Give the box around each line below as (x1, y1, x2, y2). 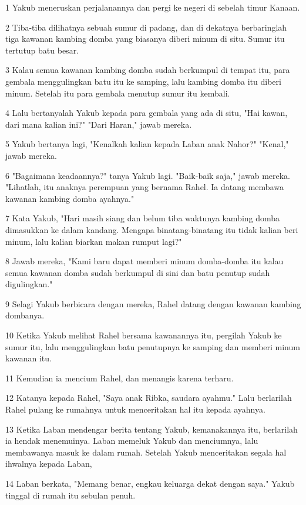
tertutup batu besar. (5, 44, 79, 56)
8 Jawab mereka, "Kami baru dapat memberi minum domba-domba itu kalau (5, 255, 284, 267)
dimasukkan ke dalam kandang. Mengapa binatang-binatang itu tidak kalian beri (5, 223, 298, 235)
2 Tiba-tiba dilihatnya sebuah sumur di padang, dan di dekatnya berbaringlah (5, 21, 287, 33)
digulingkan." (5, 278, 53, 290)
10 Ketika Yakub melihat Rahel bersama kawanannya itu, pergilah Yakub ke (5, 329, 282, 341)
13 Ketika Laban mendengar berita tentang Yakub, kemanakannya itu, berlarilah (5, 423, 298, 435)
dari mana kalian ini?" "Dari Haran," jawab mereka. (5, 118, 192, 130)
